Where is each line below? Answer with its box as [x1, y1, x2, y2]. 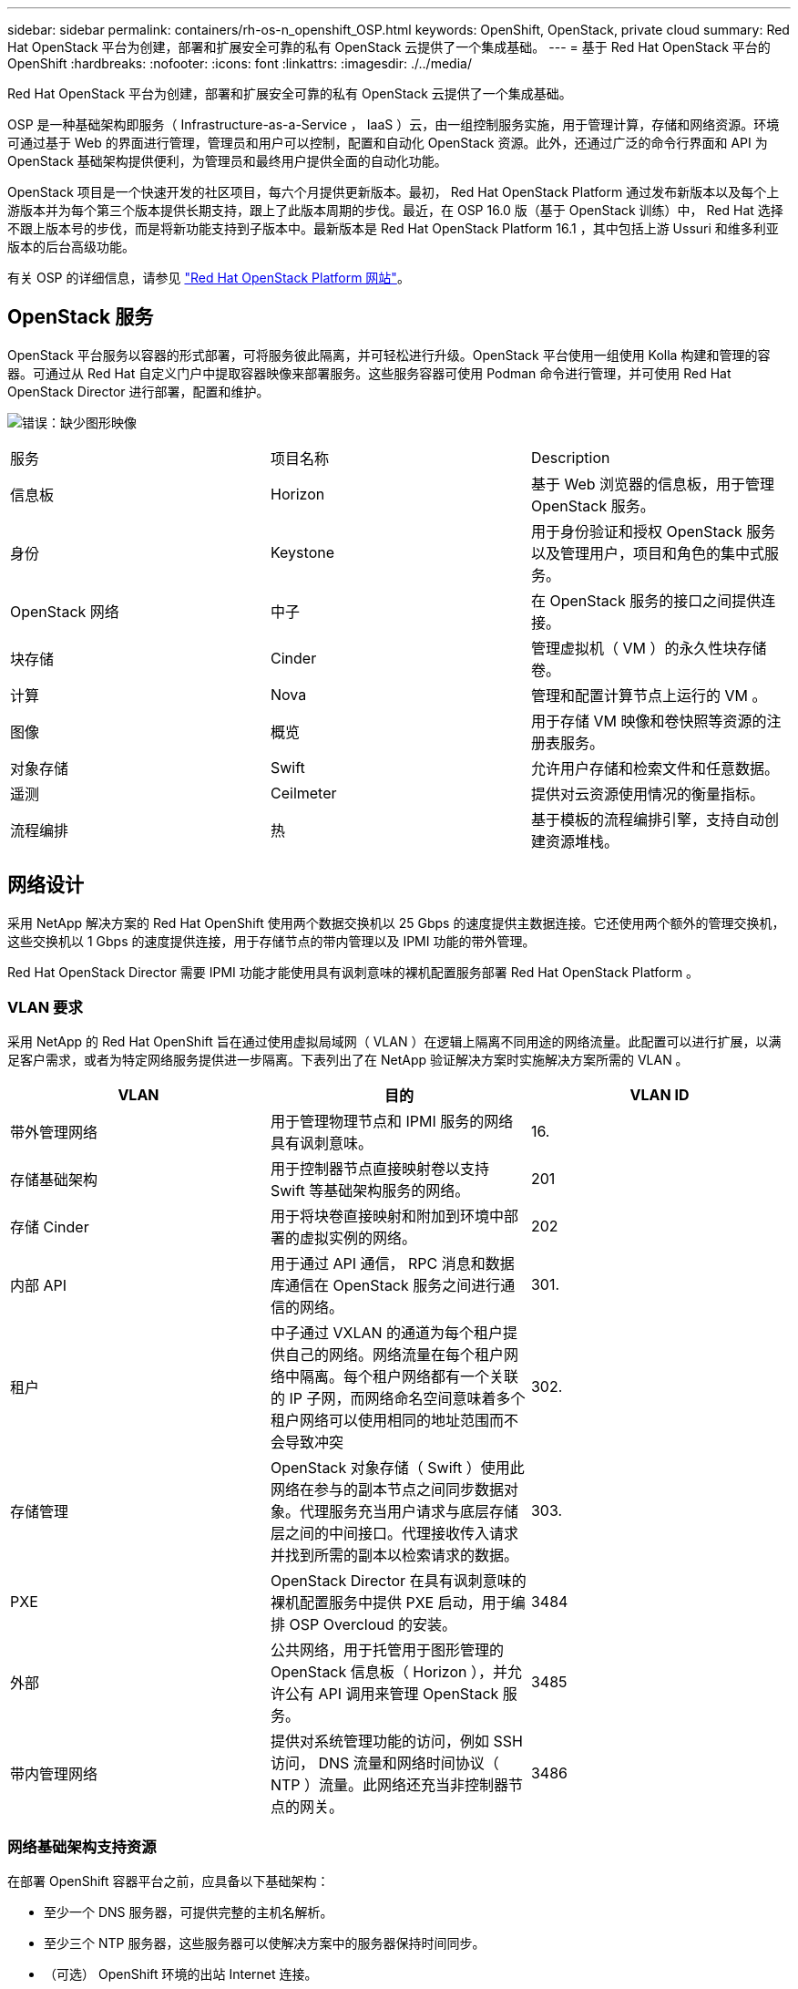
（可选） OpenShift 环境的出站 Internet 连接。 [44, 1966, 318, 1983]
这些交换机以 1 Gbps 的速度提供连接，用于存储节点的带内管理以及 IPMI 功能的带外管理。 [7, 933, 536, 949]
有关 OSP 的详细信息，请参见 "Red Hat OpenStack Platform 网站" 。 [7, 270, 410, 285]
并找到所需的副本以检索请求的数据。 [270, 1546, 518, 1565]
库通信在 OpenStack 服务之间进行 [270, 1276, 501, 1295]
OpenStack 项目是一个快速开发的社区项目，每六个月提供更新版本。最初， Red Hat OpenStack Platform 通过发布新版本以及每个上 [7, 184, 780, 200]
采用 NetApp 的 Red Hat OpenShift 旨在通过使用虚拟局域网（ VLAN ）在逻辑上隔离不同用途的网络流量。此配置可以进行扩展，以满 [7, 1034, 782, 1050]
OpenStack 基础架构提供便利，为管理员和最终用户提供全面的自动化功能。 [7, 153, 447, 169]
